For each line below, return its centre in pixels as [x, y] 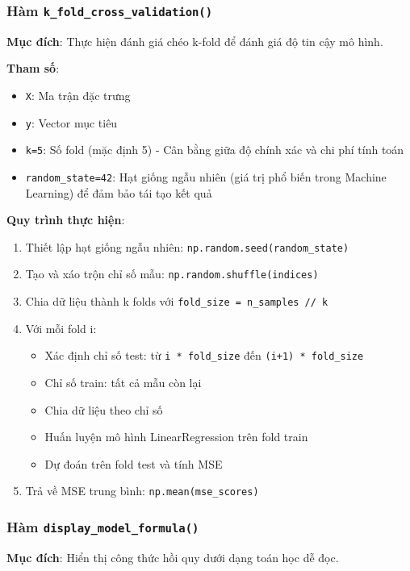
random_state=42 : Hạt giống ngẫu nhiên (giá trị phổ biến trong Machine [206, 176]
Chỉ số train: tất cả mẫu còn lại [123, 382]
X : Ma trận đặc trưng [78, 95]
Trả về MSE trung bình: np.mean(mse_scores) [142, 491]
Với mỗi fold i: [61, 328]
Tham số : [33, 68]
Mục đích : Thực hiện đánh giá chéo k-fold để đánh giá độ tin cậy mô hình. [195, 41]
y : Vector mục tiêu [71, 122]
